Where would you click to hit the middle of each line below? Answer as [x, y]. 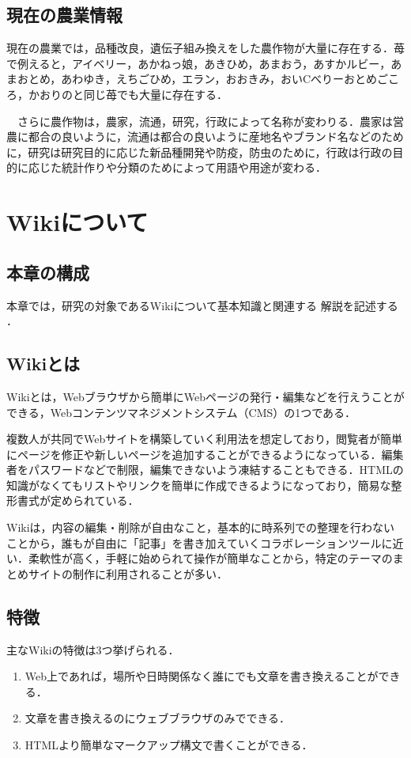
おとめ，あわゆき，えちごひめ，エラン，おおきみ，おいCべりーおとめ [197, 79]
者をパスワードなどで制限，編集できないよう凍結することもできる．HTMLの [205, 470]
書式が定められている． [78, 500]
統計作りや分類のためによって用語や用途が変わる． [194, 167]
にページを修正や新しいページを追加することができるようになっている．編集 [205, 454]
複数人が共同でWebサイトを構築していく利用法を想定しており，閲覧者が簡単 [204, 439]
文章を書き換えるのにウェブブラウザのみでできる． [158, 718]
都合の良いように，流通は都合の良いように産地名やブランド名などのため [216, 136]
